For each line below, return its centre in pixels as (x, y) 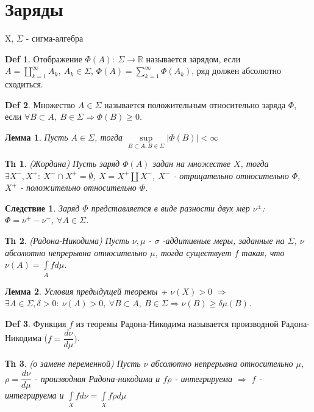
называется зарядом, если (193, 58)
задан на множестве (191, 164)
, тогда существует (193, 252)
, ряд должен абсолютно (237, 71)
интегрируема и (34, 395)
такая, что (263, 252)
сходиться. (24, 84)
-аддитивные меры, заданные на (223, 241)
